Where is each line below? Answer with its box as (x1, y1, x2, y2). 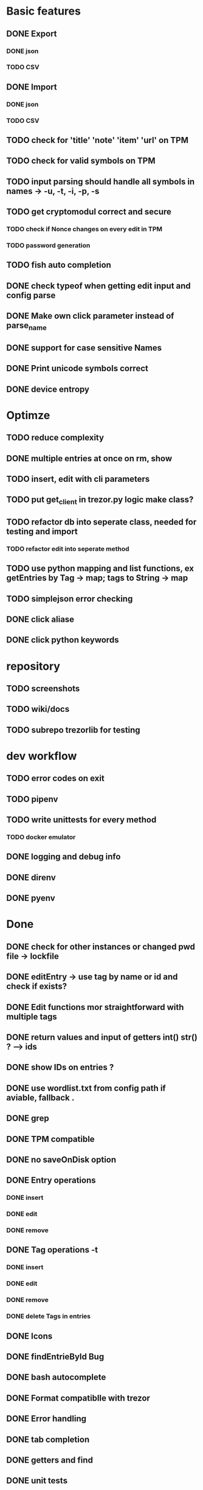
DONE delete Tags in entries (6, 1312, 91, 1321)
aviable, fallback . (6, 1092, 75, 1102)
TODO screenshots (6, 683, 80, 694)
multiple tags (6, 1011, 58, 1022)
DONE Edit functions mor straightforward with (6, 1002, 184, 1012)
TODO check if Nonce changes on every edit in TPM (6, 225, 163, 234)
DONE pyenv (6, 893, 56, 903)
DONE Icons (6, 1331, 53, 1341)
